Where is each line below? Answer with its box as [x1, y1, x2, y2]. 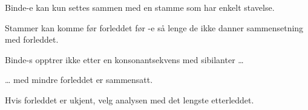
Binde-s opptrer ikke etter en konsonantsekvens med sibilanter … [5, 53, 244, 66]
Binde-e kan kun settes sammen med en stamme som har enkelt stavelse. [5, 1, 275, 13]
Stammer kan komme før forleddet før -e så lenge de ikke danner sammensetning [5, 21, 304, 34]
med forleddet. [5, 33, 59, 46]
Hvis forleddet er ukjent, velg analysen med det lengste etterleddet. [5, 93, 254, 106]
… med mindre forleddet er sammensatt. [5, 73, 153, 86]
